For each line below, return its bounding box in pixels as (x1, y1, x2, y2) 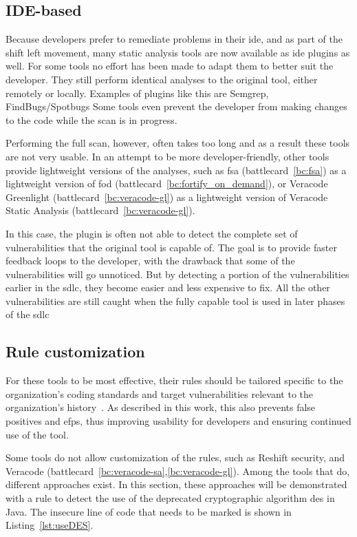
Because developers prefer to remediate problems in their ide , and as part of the (6, 32, 343, 46)
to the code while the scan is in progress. (6, 112, 177, 127)
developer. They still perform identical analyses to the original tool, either (6, 72, 318, 86)
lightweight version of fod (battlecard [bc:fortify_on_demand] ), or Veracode (6, 176, 328, 191)
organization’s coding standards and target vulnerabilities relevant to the (6, 386, 313, 401)
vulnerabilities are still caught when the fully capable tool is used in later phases (6, 293, 345, 308)
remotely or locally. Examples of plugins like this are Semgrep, (6, 85, 269, 100)
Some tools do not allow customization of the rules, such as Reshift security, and (6, 450, 345, 465)
